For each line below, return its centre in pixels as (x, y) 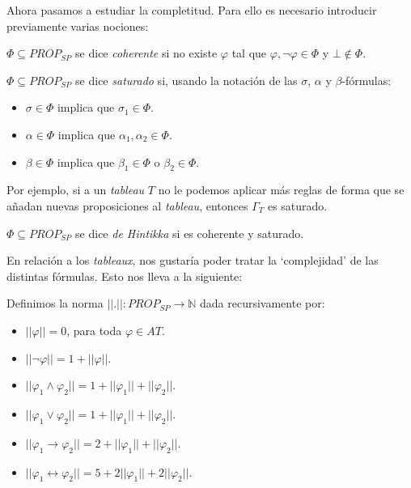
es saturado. (297, 205)
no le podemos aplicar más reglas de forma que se (281, 190)
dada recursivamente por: (263, 303)
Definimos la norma (55, 303)
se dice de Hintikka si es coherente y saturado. (190, 233)
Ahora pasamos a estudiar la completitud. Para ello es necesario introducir (192, 10)
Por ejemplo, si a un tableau (76, 190)
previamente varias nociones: (78, 25)
